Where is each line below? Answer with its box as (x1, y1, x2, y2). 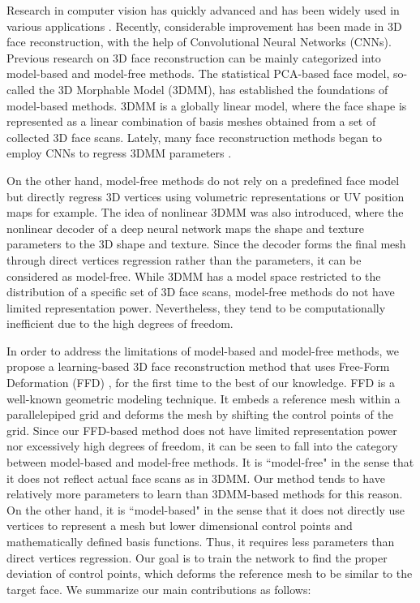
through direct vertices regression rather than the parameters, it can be (6, 251, 362, 268)
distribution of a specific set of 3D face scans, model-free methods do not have (6, 283, 395, 300)
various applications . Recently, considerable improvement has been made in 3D (6, 17, 402, 34)
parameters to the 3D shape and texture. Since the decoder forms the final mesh (6, 235, 406, 252)
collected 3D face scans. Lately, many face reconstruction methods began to (6, 128, 383, 145)
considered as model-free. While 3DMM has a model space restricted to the (6, 267, 381, 284)
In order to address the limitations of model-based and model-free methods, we (6, 342, 399, 359)
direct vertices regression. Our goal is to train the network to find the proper (6, 549, 388, 566)
